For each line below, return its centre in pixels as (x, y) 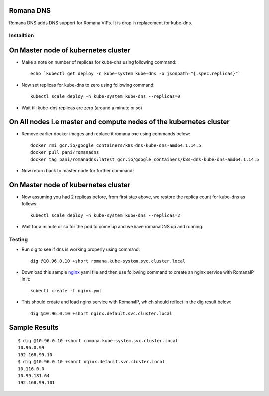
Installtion (22, 36)
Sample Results (34, 327)
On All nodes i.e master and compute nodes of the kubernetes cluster (120, 122)
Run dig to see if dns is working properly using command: (81, 249)
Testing (19, 239)
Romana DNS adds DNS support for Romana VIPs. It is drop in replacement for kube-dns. (101, 23)
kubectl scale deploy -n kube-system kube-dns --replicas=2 (105, 215)
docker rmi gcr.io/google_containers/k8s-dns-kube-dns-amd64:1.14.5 (116, 145)
